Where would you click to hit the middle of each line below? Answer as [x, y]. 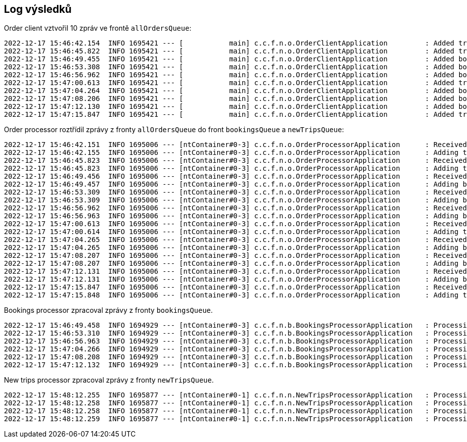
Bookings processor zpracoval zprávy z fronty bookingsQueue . [109, 310]
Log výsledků [38, 9]
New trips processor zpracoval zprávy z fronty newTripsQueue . [109, 380]
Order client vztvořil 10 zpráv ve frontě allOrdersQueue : [98, 28]
